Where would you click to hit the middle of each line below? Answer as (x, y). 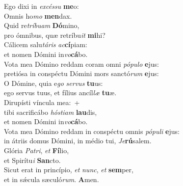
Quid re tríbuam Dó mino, (42, 25)
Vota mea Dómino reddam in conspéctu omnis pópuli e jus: (92, 131)
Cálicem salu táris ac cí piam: (46, 44)
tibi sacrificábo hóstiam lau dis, (51, 112)
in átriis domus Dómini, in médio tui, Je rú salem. (78, 141)
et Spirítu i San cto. (32, 160)
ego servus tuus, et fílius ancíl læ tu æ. (60, 93)
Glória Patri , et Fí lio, (37, 150)
